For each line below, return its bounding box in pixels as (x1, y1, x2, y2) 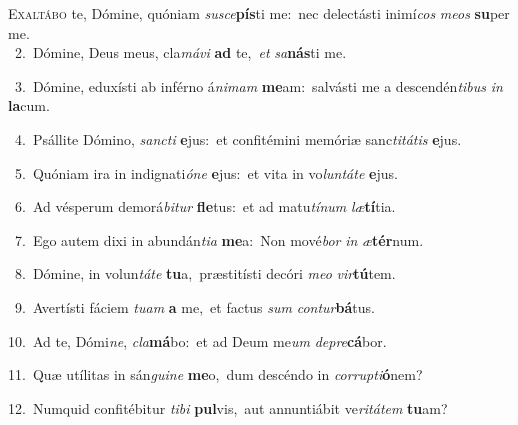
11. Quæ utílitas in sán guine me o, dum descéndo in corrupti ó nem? (8, 364, 423, 385)
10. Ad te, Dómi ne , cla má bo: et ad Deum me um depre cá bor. (8, 330, 387, 351)
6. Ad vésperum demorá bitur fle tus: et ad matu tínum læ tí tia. (14, 196, 396, 217)
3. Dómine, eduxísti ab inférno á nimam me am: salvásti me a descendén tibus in (14, 75, 503, 96)
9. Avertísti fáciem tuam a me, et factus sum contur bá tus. (14, 296, 375, 317)
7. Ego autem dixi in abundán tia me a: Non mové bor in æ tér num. (14, 229, 424, 250)
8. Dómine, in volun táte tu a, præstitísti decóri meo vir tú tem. (14, 263, 396, 284)
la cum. (8, 95, 50, 116)
